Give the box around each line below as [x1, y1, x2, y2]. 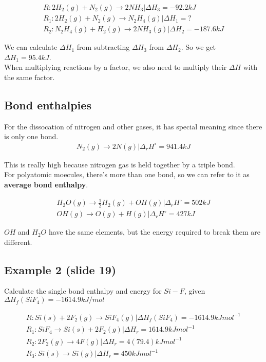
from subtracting [77, 42, 130, 52]
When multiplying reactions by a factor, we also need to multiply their [4, 62, 227, 72]
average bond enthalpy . [4, 179, 88, 190]
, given [184, 285, 205, 296]
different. [4, 236, 32, 247]
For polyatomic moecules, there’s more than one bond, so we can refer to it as [4, 169, 250, 180]
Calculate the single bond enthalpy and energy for [4, 285, 162, 296]
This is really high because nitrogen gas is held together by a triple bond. [4, 159, 235, 169]
